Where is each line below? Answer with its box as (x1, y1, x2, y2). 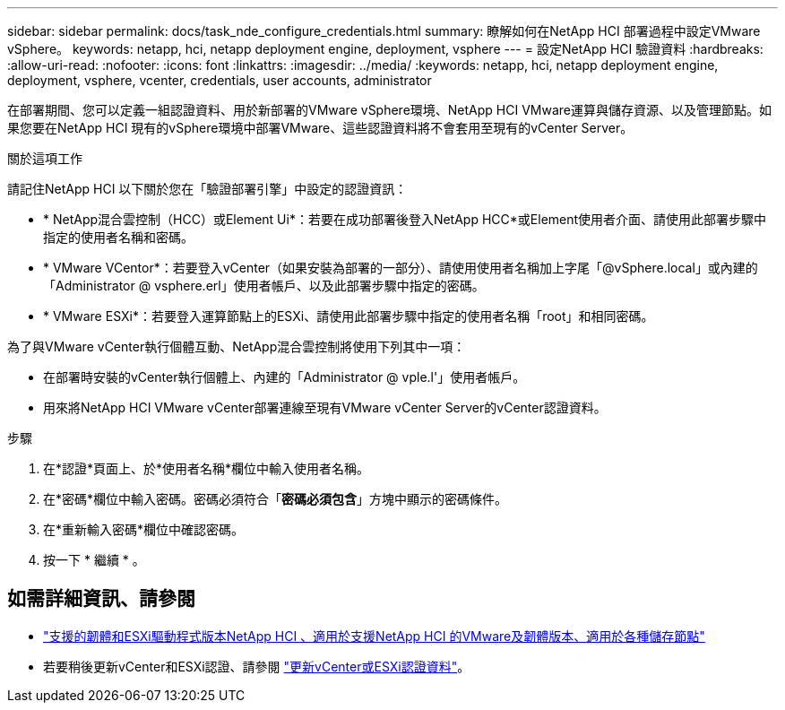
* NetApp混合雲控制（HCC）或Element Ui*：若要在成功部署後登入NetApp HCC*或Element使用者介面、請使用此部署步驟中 (43, 212, 767, 227)
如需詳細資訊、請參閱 (7, 587, 195, 610)
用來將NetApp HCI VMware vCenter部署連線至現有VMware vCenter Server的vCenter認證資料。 (43, 400, 607, 415)
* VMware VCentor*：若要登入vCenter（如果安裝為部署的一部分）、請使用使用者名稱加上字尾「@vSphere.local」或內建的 (43, 260, 758, 275)
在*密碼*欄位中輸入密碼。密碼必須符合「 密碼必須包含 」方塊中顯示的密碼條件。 (43, 491, 508, 507)
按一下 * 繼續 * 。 (43, 552, 145, 567)
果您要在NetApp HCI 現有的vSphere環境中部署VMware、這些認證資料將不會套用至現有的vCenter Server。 (7, 120, 634, 135)
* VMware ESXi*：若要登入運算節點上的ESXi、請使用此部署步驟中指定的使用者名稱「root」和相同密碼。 (43, 308, 654, 324)
